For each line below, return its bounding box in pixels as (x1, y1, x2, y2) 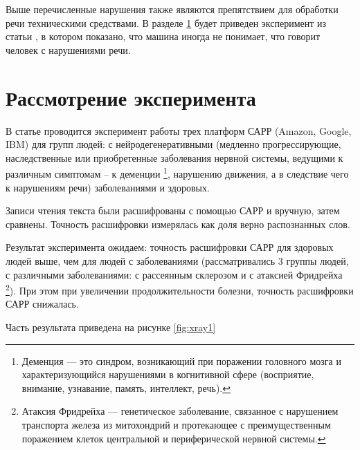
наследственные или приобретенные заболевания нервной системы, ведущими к (6, 150, 343, 165)
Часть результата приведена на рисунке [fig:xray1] (6, 319, 216, 334)
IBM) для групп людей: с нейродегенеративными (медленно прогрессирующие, (6, 137, 341, 151)
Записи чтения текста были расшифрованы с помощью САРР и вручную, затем (6, 203, 340, 218)
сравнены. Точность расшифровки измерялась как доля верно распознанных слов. (6, 216, 350, 231)
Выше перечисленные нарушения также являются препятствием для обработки (6, 2, 339, 16)
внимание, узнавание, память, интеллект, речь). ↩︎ (21, 380, 231, 395)
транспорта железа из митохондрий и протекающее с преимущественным (21, 417, 331, 431)
